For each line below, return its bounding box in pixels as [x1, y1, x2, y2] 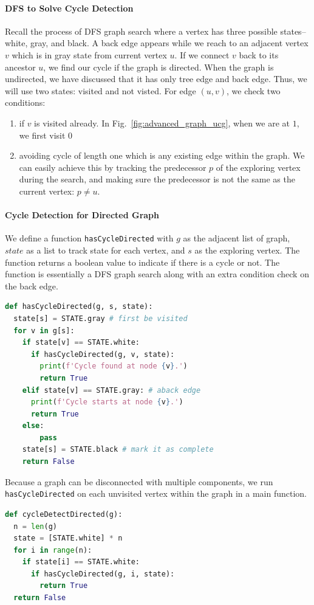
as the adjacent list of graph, [183, 232, 290, 244]
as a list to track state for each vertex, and [26, 243, 185, 256]
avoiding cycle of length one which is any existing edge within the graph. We [19, 149, 305, 162]
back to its [239, 48, 279, 61]
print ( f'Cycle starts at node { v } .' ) [30, 398, 183, 407]
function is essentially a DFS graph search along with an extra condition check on [5, 268, 309, 280]
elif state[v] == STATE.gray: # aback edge [22, 385, 201, 395]
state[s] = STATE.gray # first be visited [13, 314, 188, 323]
